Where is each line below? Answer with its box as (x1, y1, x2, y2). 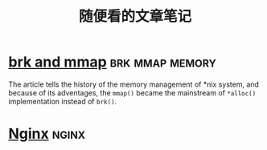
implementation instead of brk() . (8, 96, 117, 106)
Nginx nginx (8, 125, 86, 143)
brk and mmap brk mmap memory (8, 53, 217, 71)
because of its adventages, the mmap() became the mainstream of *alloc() (8, 87, 257, 97)
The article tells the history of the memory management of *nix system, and (8, 79, 260, 89)
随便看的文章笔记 (78, 7, 191, 26)
